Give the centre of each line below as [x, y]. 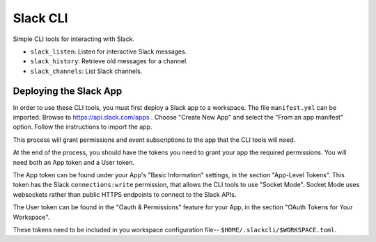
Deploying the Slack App [68, 91]
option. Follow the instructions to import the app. [83, 127]
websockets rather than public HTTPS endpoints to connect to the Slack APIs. [125, 194]
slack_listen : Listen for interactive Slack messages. [109, 51]
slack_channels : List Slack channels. [86, 71]
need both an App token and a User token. [74, 162]
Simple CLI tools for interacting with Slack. [74, 39]
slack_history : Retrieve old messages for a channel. [109, 61]
